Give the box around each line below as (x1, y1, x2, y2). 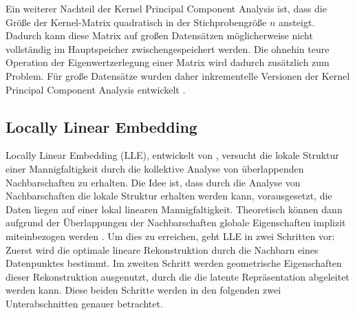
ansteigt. (279, 14, 315, 29)
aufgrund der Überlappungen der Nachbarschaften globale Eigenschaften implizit (6, 215, 346, 230)
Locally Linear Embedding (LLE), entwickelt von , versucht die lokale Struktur (6, 148, 339, 162)
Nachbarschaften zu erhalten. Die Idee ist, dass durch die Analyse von (6, 175, 301, 189)
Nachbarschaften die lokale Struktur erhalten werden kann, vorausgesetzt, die (6, 188, 332, 203)
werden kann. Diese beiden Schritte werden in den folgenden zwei (6, 283, 281, 297)
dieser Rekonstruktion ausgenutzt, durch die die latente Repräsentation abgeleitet (6, 269, 349, 283)
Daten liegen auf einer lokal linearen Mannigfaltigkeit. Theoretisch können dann (6, 202, 343, 216)
